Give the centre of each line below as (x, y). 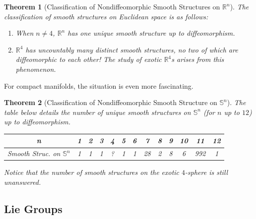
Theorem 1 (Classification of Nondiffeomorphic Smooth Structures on (112, 6)
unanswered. (23, 182)
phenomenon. (36, 69)
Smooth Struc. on (34, 153)
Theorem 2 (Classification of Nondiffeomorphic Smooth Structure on (111, 102)
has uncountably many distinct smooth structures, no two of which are (132, 49)
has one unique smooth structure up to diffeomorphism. (151, 33)
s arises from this (198, 59)
